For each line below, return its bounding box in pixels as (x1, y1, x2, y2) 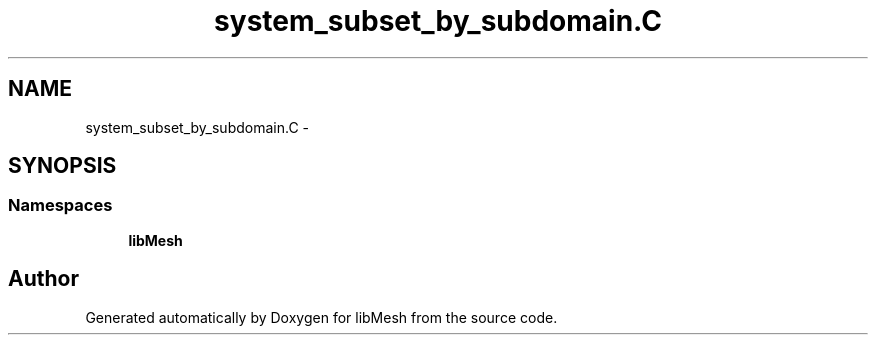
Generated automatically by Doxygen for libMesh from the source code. (85, 308, 558, 326)
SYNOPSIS (8, 153, 117, 179)
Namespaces (8, 195, 113, 216)
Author (8, 266, 79, 292)
